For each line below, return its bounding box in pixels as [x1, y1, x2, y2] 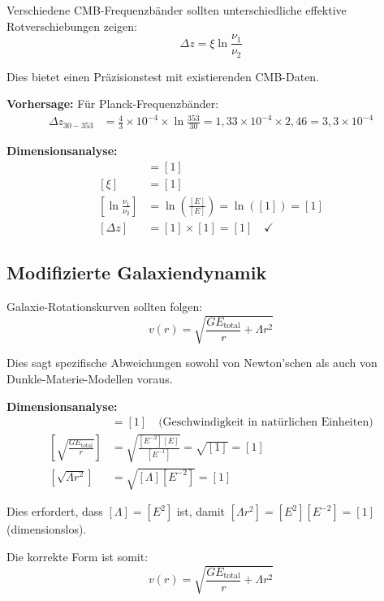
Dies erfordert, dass [6, 503, 103, 520]
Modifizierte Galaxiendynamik [6, 260, 267, 285]
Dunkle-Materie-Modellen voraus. [6, 370, 173, 387]
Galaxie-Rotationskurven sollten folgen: [6, 298, 203, 315]
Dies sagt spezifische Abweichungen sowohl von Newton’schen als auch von [6, 354, 378, 371]
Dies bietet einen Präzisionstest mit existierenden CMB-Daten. [6, 67, 320, 84]
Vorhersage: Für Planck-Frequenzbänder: [6, 95, 219, 112]
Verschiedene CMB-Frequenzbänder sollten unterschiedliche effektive [6, 2, 347, 18]
